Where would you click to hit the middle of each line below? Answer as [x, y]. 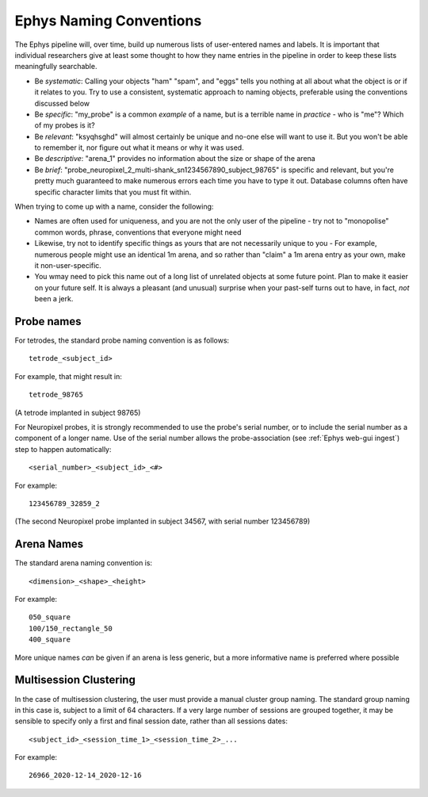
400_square [50, 640]
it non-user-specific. [68, 265]
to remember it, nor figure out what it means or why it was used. [139, 148]
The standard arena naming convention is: [84, 563]
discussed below [62, 103]
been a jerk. [54, 299]
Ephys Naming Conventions [108, 21]
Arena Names [49, 544]
